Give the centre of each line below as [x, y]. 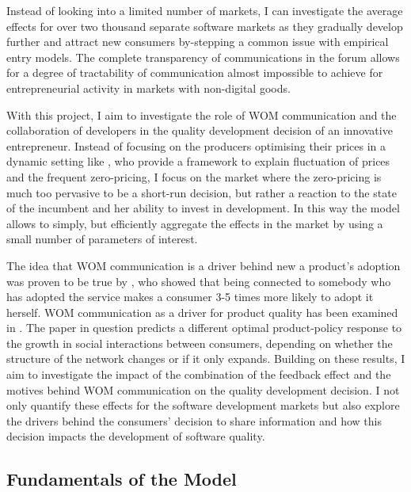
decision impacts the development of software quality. [136, 436]
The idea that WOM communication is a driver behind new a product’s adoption [204, 265]
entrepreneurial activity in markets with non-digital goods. [148, 88]
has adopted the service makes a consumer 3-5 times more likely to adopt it [190, 297]
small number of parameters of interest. [102, 239]
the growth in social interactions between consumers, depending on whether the [200, 343]
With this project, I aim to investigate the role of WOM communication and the [202, 114]
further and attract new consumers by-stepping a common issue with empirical [198, 42]
